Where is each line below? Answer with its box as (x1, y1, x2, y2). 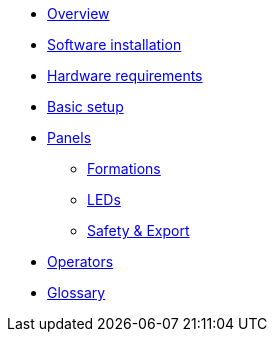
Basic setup (47, 98, 124, 115)
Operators (47, 253, 114, 270)
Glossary (47, 284, 106, 301)
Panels (47, 129, 92, 146)
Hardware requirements (47, 67, 203, 84)
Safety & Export (87, 222, 190, 239)
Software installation (47, 36, 182, 53)
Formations (87, 160, 161, 177)
